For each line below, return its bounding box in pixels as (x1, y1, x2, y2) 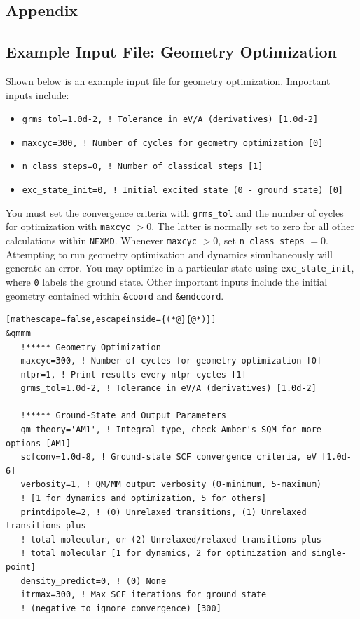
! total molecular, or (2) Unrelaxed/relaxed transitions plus (20, 534, 322, 545)
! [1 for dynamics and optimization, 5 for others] (20, 493, 267, 504)
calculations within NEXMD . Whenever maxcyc (6, 233, 197, 248)
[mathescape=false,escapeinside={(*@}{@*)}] (6, 314, 216, 325)
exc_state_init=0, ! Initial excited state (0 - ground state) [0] (22, 185, 343, 196)
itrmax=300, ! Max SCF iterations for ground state (20, 590, 267, 600)
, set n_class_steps (218, 233, 305, 248)
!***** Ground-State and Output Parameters (20, 411, 226, 421)
